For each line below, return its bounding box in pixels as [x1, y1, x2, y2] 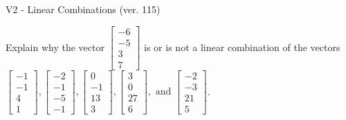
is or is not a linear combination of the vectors [144, 39, 340, 54]
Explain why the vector [6, 39, 104, 54]
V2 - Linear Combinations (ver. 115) [6, 2, 161, 16]
